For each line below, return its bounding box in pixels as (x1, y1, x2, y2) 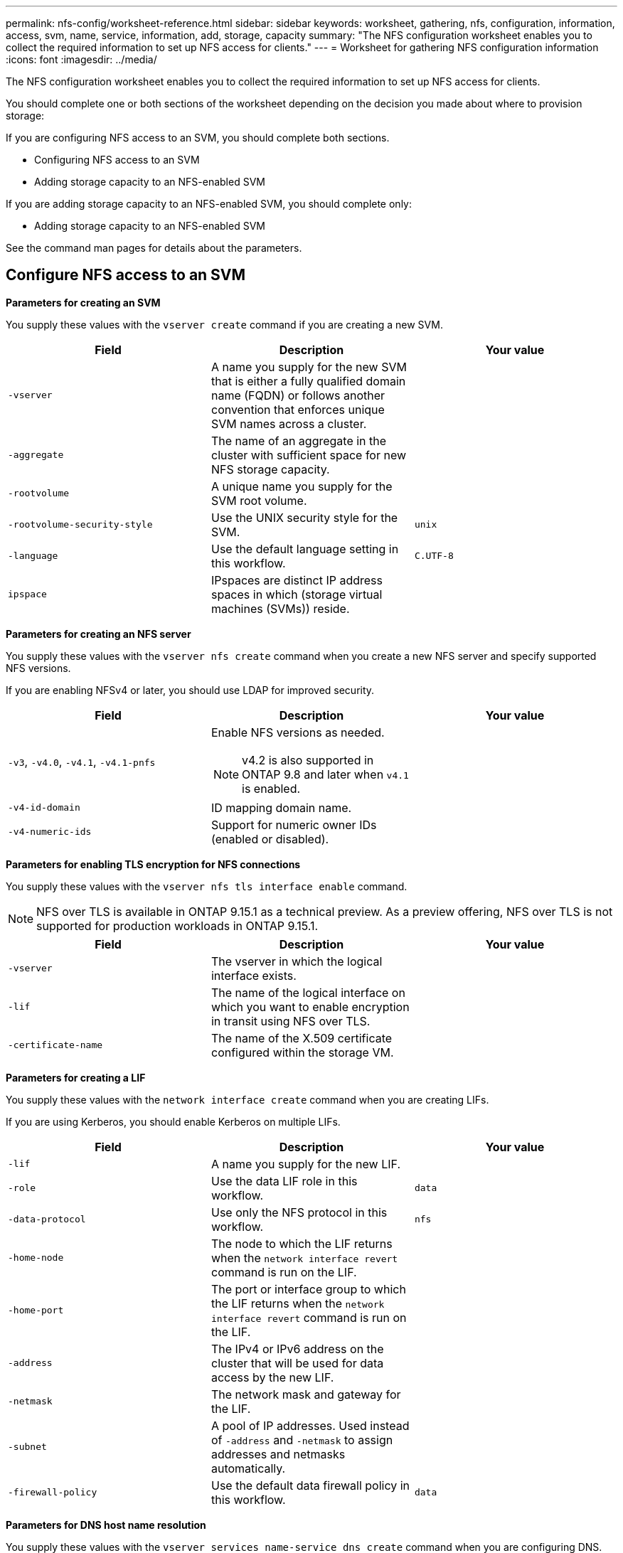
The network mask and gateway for (211, 1387, 401, 1402)
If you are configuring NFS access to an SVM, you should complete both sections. (6, 132, 390, 144)
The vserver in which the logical (211, 954, 383, 968)
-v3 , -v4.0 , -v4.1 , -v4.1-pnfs (8, 754, 156, 769)
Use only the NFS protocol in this (211, 1205, 388, 1220)
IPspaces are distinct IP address (211, 572, 383, 587)
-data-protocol (8, 1214, 86, 1225)
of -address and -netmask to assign (211, 1432, 393, 1447)
